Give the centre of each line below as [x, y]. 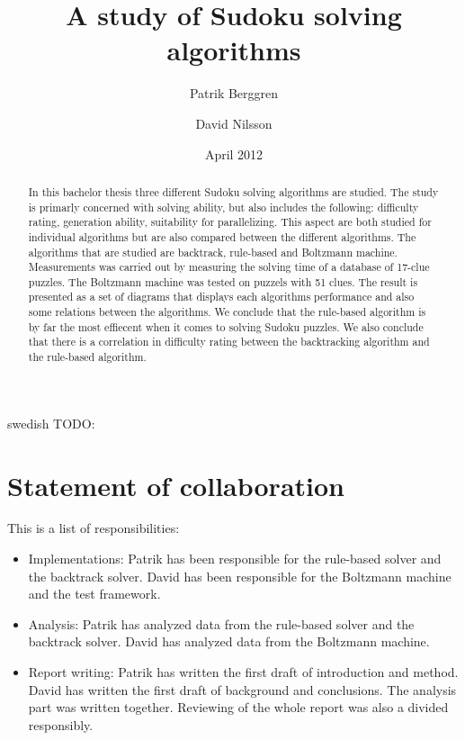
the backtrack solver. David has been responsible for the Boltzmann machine [240, 576]
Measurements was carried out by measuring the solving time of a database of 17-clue [229, 267]
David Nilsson [234, 123]
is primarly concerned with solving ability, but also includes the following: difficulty [224, 207]
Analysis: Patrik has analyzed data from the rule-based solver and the [221, 623]
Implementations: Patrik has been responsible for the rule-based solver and [235, 559]
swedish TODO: [51, 423]
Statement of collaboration [176, 485]
